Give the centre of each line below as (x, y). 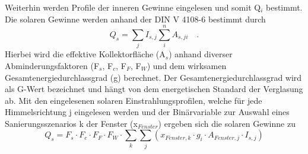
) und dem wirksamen (187, 65)
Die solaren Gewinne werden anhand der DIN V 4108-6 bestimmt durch (135, 19)
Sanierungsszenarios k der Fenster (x (71, 123)
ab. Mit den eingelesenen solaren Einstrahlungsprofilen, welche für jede (134, 100)
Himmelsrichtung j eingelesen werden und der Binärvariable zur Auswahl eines (147, 112)
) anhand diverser (201, 54)
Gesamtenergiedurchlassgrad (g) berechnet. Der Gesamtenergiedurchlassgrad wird (153, 77)
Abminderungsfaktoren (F (52, 65)
